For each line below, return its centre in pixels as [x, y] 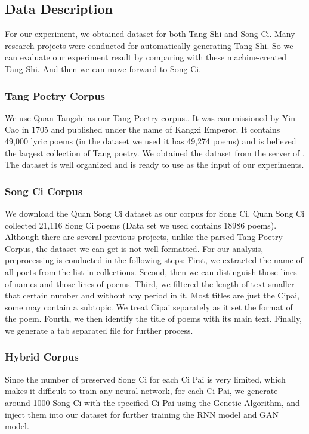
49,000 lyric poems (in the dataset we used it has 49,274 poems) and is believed [151, 141]
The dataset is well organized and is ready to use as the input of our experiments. [154, 164]
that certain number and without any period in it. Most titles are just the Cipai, [152, 295]
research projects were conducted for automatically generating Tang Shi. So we [149, 45]
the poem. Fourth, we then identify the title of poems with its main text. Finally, [154, 318]
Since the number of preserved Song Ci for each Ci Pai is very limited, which [145, 379]
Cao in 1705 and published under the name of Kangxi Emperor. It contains [143, 129]
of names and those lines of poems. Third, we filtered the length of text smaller [150, 283]
